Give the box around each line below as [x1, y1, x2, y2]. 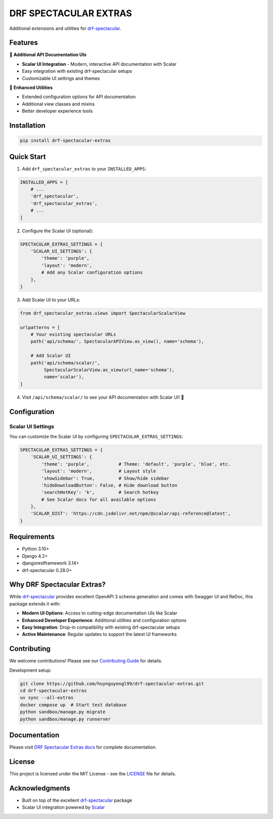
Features [9, 38, 38, 47]
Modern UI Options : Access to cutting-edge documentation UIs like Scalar [22, 610, 177, 616]
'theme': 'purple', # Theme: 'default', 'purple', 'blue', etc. [41, 461, 231, 467]
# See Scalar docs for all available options [41, 497, 156, 502]
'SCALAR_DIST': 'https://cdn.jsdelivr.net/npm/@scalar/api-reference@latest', [30, 511, 231, 516]
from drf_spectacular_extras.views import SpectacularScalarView [20, 310, 186, 316]
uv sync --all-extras [20, 695, 74, 701]
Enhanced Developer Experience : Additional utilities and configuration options [22, 617, 187, 623]
